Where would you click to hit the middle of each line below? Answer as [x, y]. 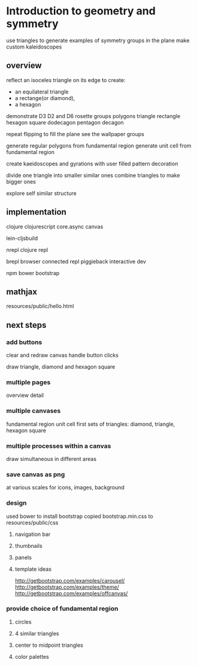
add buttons [24, 342]
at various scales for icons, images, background [65, 487]
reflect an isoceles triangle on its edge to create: [66, 80]
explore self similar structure [41, 193]
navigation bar [33, 534]
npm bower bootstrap [33, 273]
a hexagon [28, 104]
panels [23, 557]
